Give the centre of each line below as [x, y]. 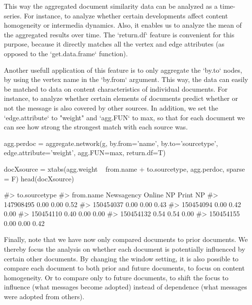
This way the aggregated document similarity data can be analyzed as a [111, 6]
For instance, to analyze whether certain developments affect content [126, 15]
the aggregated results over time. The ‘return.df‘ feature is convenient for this [119, 34]
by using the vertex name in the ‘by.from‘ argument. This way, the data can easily [126, 79]
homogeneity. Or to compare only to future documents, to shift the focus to [116, 277]
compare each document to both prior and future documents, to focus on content [124, 268]
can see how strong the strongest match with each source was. [96, 127]
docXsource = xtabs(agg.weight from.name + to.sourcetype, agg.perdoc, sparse [125, 169]
